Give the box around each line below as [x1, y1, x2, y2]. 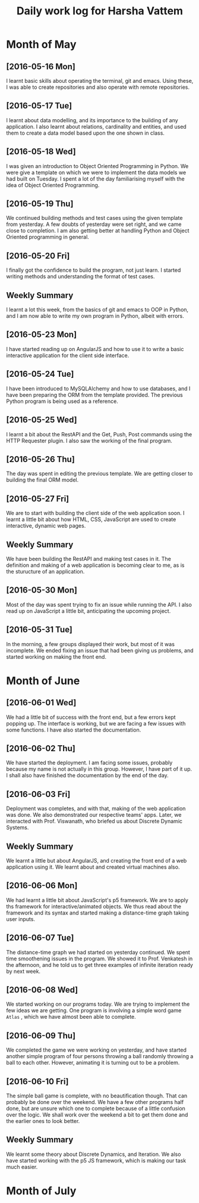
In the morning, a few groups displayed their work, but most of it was [6, 640, 175, 647]
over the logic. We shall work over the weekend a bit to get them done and [6, 1111, 188, 1118]
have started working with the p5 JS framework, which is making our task [6, 1157, 187, 1164]
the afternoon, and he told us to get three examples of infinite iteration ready [6, 961, 193, 968]
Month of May [6, 38, 77, 51]
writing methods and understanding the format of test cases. [6, 273, 155, 280]
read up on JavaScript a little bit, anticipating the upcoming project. [6, 607, 171, 615]
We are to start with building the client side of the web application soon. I [6, 510, 185, 517]
